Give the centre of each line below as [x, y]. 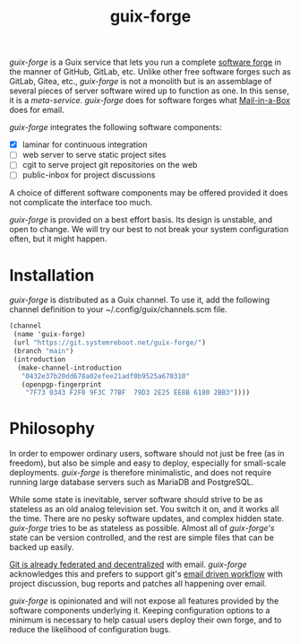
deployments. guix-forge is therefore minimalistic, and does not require [140, 473]
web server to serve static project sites [94, 155]
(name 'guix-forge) [50, 335]
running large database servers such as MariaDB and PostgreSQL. [132, 483]
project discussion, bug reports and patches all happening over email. [138, 584]
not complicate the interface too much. [81, 203]
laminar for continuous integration [85, 144]
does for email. [37, 110]
